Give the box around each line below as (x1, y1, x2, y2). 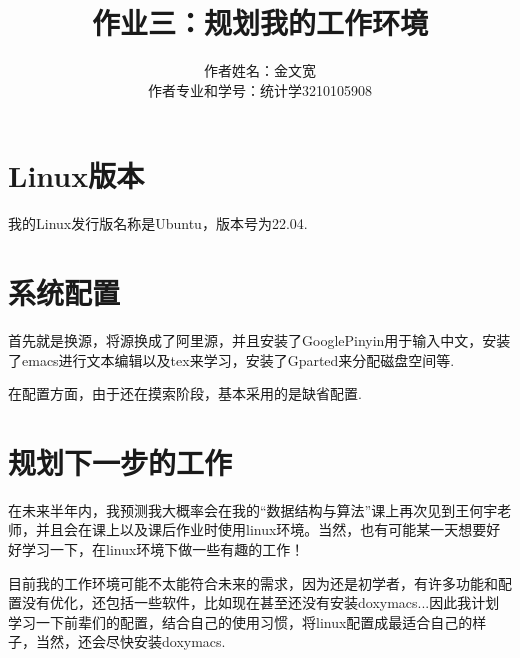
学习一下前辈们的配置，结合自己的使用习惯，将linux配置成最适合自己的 (8, 611, 473, 632)
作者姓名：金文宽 (204, 60, 316, 81)
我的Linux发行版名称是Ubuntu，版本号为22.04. (8, 213, 308, 234)
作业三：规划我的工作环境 (91, 2, 428, 43)
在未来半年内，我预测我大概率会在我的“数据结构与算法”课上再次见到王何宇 (8, 499, 498, 520)
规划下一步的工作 (8, 441, 233, 482)
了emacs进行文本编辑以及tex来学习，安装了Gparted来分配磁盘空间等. (8, 349, 455, 370)
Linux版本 (8, 155, 145, 196)
